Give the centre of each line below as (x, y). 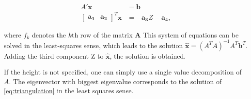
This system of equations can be (191, 34)
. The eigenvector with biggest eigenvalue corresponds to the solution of (115, 81)
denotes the (49, 34)
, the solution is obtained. (148, 56)
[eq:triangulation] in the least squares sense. (69, 91)
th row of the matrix (102, 34)
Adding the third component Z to (54, 56)
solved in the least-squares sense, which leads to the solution (94, 45)
